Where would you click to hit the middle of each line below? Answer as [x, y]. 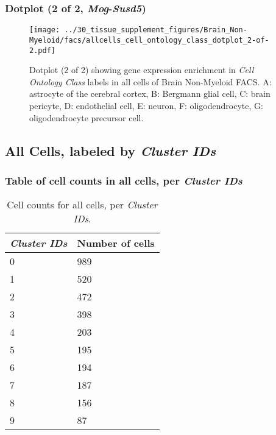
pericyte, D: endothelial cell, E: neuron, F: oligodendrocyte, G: [146, 105]
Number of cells [116, 243]
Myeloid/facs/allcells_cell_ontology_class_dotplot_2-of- [149, 40]
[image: [45, 30]
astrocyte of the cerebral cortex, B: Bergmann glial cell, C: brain [150, 94]
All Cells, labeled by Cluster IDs [111, 150]
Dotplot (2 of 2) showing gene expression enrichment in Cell [142, 70]
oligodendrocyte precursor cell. [87, 117]
